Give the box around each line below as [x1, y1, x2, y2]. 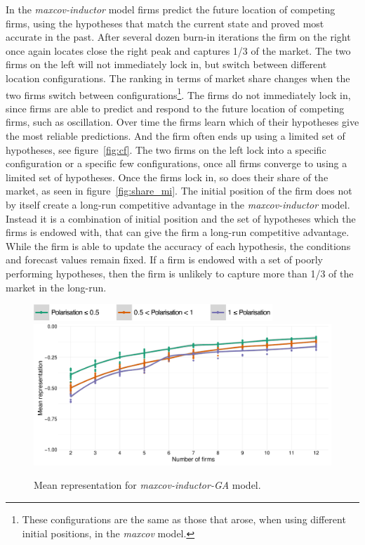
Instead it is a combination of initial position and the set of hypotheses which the [6, 211, 356, 225]
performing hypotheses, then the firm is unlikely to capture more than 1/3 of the [6, 265, 354, 280]
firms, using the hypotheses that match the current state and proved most [6, 15, 324, 30]
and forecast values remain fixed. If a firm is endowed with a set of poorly [6, 252, 323, 267]
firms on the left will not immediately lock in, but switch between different [6, 57, 327, 72]
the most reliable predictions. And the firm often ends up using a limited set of [6, 129, 345, 143]
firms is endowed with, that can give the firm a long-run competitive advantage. [6, 225, 350, 239]
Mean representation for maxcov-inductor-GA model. [34, 478, 261, 492]
